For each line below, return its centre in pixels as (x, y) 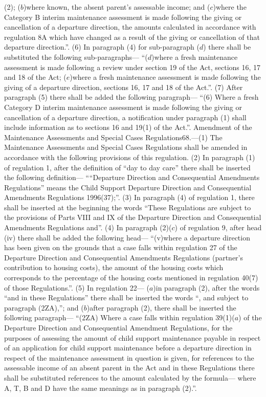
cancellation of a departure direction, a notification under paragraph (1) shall (125, 117)
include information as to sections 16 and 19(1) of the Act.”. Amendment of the (128, 127)
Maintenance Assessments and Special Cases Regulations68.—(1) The (113, 137)
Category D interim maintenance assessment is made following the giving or (123, 107)
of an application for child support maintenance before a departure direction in (128, 348)
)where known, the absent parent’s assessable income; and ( (117, 7)
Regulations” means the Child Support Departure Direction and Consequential (128, 187)
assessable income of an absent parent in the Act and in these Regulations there (129, 368)
